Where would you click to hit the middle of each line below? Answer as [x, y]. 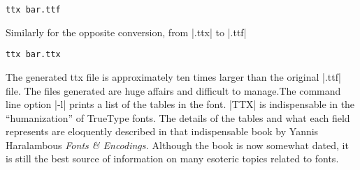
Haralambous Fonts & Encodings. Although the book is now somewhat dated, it [177, 145]
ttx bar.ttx [33, 55]
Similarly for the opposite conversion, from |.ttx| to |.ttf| [126, 32]
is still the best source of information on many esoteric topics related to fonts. [172, 159]
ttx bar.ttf [33, 10]
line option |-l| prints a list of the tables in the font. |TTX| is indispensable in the [180, 104]
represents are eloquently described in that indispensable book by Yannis [162, 131]
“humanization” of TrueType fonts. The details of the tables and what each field [178, 117]
